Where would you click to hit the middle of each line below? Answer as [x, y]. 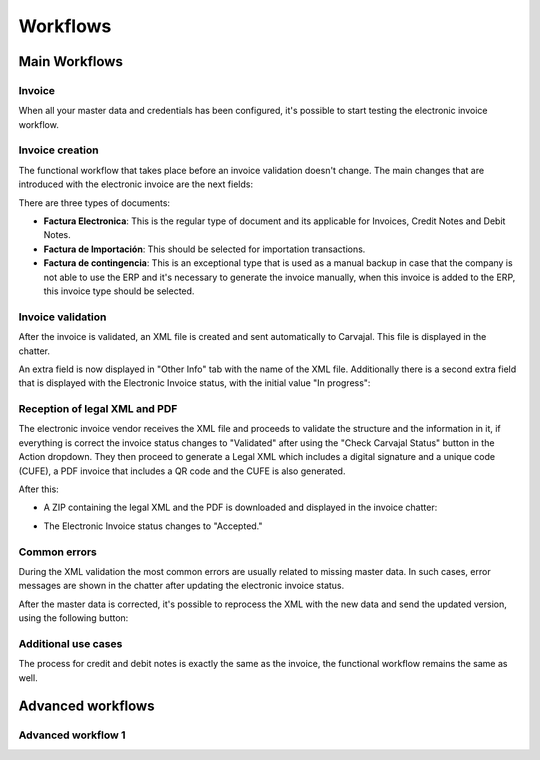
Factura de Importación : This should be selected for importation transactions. [204, 249]
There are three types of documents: [94, 202]
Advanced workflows [86, 706]
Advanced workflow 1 [72, 735]
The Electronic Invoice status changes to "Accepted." [153, 526]
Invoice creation [58, 150]
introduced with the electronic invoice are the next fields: [136, 184]
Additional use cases [70, 643]
